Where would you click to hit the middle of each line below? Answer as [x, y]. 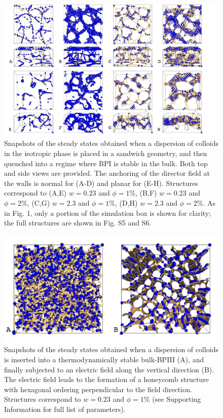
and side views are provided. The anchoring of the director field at [107, 173]
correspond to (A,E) [35, 193]
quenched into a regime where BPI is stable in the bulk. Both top [106, 163]
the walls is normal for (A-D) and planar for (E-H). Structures [101, 183]
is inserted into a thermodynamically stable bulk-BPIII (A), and [104, 359]
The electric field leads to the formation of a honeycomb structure [106, 379]
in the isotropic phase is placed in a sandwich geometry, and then [106, 153]
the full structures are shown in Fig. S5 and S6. [78, 223]
